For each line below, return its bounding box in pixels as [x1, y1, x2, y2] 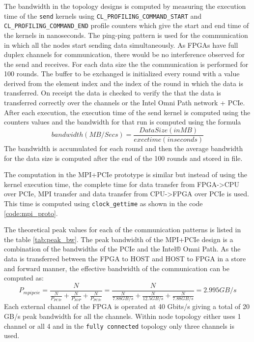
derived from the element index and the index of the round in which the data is [4, 78, 244, 88]
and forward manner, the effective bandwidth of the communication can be [4, 263, 230, 273]
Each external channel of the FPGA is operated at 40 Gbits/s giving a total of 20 [4, 301, 250, 311]
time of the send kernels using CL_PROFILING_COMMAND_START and [4, 10, 202, 21]
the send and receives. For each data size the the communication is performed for [4, 59, 249, 69]
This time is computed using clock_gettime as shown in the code [4, 198, 203, 208]
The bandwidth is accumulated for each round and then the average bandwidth [4, 143, 243, 153]
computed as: [4, 273, 44, 283]
